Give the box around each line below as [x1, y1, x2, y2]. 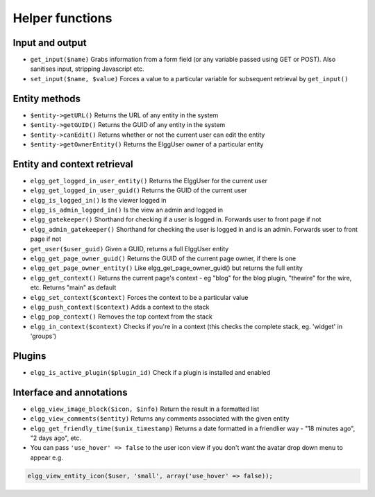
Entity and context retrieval [12, 158, 133, 170]
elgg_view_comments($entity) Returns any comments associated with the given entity [30, 414, 290, 423]
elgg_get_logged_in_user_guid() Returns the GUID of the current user [30, 186, 247, 194]
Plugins [12, 350, 47, 362]
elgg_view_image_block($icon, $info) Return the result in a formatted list [30, 405, 260, 413]
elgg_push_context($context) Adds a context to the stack [30, 303, 210, 311]
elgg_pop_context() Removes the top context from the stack [30, 312, 213, 321]
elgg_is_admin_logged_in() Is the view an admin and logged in [30, 205, 224, 214]
